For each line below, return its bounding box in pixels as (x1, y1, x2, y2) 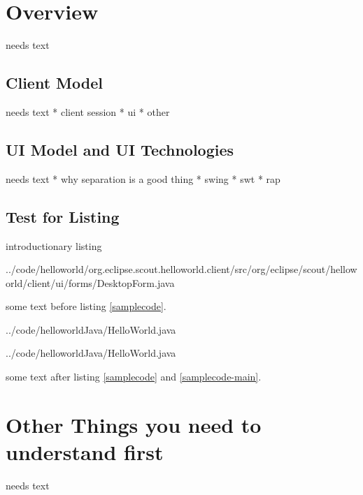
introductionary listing (6, 238, 102, 253)
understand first (6, 438, 164, 466)
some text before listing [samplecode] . (6, 299, 166, 313)
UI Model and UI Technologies (6, 138, 234, 160)
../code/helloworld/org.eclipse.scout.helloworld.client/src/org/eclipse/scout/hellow (6, 262, 357, 276)
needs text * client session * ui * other (6, 104, 170, 119)
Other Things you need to (6, 410, 262, 438)
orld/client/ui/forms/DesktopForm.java (6, 275, 175, 290)
